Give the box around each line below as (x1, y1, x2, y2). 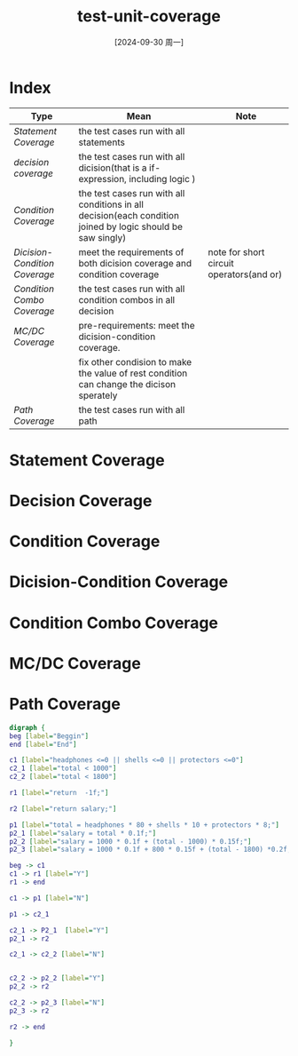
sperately (78, 389, 118, 401)
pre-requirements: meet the (78, 319, 195, 331)
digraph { (9, 723, 46, 732)
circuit (208, 257, 234, 269)
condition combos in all (78, 293, 176, 306)
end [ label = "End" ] (9, 740, 77, 749)
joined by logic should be (78, 220, 184, 233)
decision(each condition (78, 209, 180, 221)
